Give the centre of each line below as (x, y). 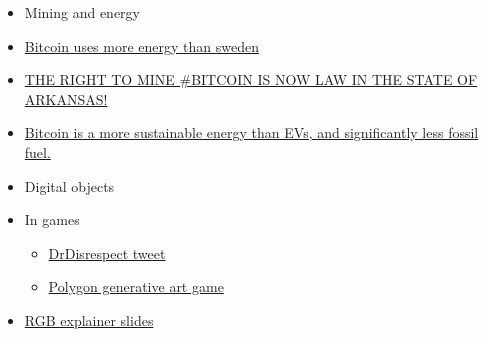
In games (52, 219)
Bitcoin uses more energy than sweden (141, 45)
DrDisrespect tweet (107, 252)
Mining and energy (82, 12)
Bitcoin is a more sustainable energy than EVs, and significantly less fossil (251, 132)
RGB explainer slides (89, 319)
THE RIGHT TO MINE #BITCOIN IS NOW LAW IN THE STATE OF (251, 79)
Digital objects (69, 185)
